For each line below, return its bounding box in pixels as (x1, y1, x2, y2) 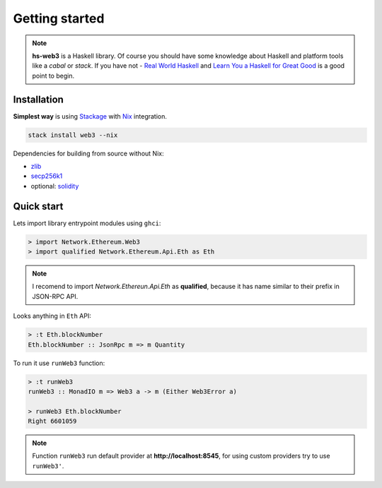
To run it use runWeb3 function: (13, 359, 105, 367)
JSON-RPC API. (32, 292, 79, 300)
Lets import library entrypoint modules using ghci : (13, 219, 161, 227)
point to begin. (32, 71, 74, 80)
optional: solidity (30, 181, 79, 190)
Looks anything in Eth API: (13, 311, 92, 321)
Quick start (13, 200, 64, 212)
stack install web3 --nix (28, 131, 118, 139)
